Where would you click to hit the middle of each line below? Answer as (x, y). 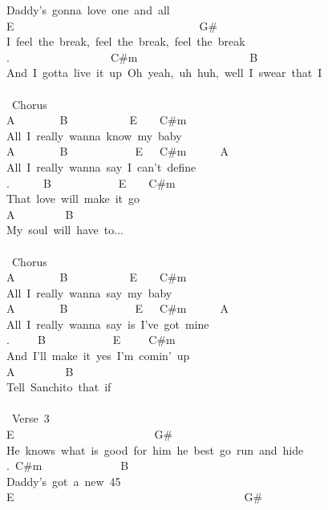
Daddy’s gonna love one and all (88, 10)
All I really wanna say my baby (89, 292)
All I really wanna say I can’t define (101, 166)
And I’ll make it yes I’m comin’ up (98, 356)
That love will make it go (73, 198)
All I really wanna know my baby (94, 135)
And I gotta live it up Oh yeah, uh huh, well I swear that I (164, 73)
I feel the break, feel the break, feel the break (126, 41)
